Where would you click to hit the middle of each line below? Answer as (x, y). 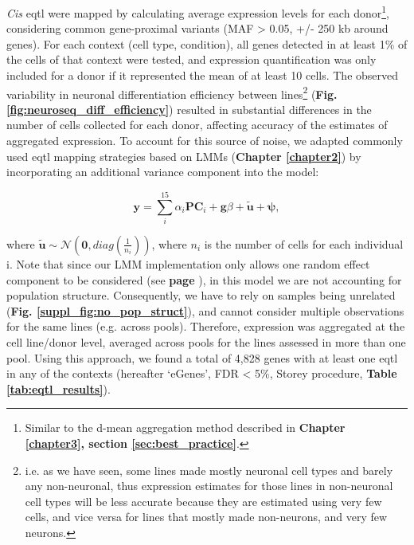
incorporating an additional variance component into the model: (163, 172)
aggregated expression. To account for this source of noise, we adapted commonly (205, 141)
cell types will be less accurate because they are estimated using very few (203, 501)
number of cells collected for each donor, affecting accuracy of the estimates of (197, 125)
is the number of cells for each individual (304, 243)
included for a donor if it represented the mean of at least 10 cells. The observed (203, 75)
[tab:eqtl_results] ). (59, 388)
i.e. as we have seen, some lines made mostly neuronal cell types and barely (209, 470)
